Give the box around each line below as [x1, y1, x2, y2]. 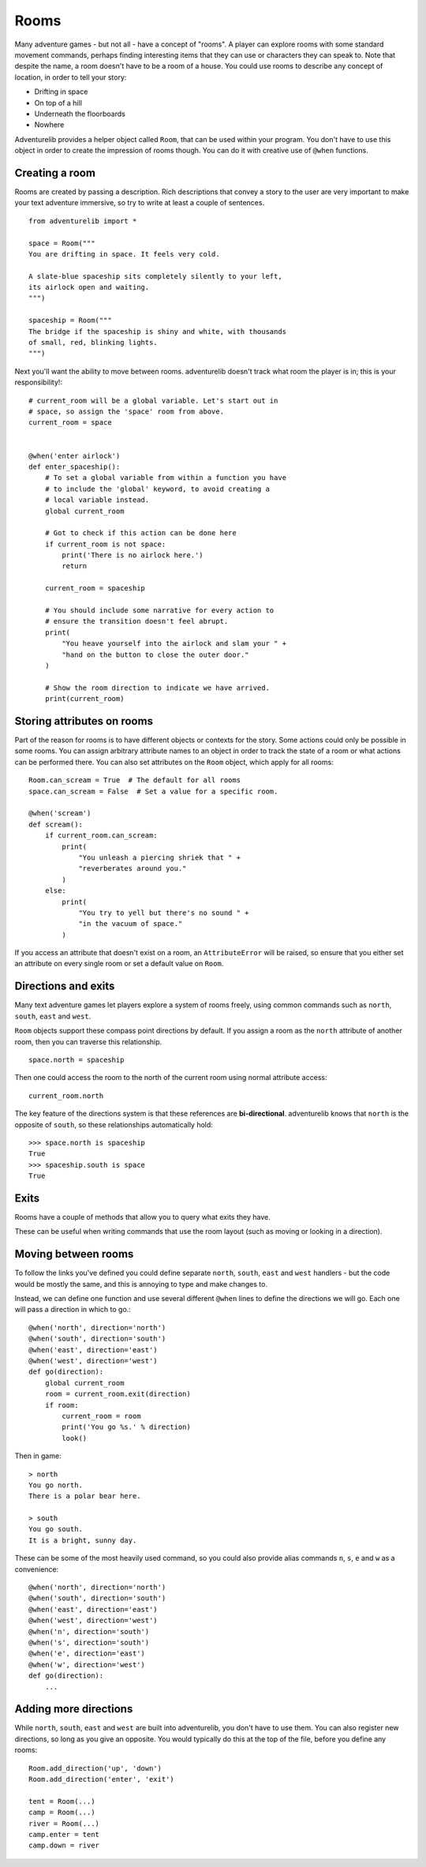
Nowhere [34, 120, 65, 129]
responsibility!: [14, 377, 63, 387]
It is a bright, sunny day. [28, 1535, 137, 1545]
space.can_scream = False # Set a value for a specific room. [28, 786, 278, 796]
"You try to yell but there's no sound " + [78, 908, 249, 917]
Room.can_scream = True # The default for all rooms [28, 776, 241, 785]
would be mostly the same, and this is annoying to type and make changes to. [14, 1279, 268, 1288]
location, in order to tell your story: [14, 72, 127, 82]
